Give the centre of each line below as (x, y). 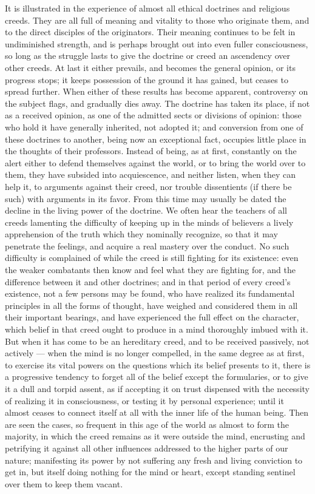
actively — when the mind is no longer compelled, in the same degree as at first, (155, 353)
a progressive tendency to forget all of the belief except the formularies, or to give (157, 377)
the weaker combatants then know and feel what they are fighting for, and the (150, 270)
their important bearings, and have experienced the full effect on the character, (152, 317)
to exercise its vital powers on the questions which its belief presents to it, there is (158, 364)
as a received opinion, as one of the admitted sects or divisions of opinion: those (153, 115)
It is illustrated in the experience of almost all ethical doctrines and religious (147, 8)
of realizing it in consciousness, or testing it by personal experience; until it (144, 400)
